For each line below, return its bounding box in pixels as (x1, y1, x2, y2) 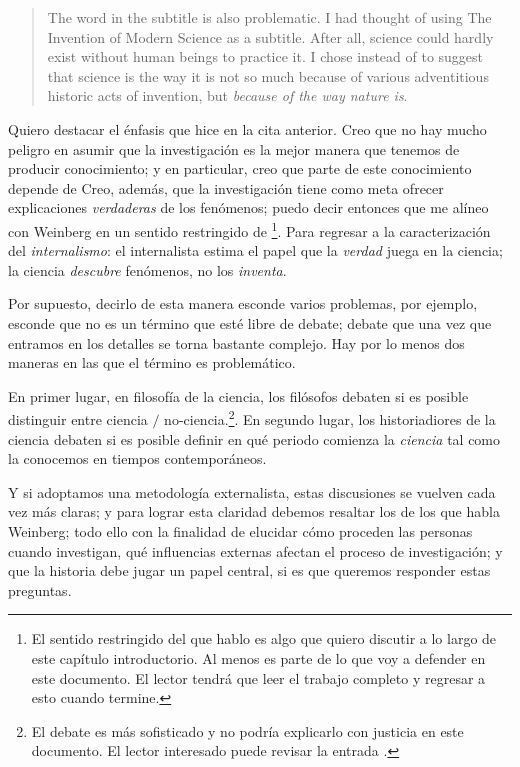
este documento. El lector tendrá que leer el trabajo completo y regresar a (31, 667, 486, 688)
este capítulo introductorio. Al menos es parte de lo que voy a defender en (31, 647, 486, 668)
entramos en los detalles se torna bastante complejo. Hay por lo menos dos (8, 332, 465, 353)
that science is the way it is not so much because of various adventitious (47, 65, 489, 86)
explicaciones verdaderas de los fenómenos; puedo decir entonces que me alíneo (8, 197, 489, 218)
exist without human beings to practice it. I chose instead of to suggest (47, 46, 484, 67)
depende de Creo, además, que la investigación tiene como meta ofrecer (8, 177, 444, 198)
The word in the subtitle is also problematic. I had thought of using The (47, 7, 492, 27)
